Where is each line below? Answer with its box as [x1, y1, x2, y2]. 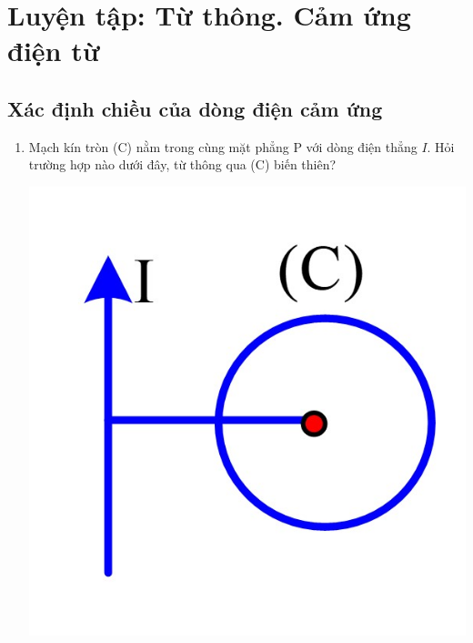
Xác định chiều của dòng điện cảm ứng [7, 94, 383, 122]
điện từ [7, 32, 100, 69]
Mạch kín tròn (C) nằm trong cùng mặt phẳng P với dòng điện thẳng [28, 137, 418, 156]
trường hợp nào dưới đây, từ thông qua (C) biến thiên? [28, 155, 337, 174]
